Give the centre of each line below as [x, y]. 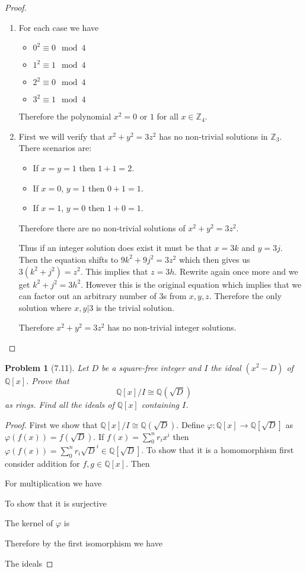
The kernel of [29, 523]
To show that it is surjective [56, 503]
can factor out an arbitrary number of [87, 296]
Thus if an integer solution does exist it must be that [115, 248]
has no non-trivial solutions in [213, 136]
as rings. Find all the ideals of [60, 405]
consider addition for [42, 463]
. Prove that [48, 380]
